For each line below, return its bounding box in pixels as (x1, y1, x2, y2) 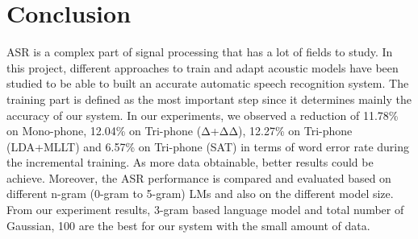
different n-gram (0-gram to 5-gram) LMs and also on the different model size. (6, 185, 394, 202)
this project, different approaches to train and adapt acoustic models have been (6, 59, 399, 76)
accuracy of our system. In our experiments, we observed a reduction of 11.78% (6, 106, 399, 123)
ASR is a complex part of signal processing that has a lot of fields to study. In (6, 43, 393, 60)
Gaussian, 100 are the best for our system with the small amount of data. (6, 216, 370, 233)
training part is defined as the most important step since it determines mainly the (6, 90, 412, 107)
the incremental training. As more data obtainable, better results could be (6, 154, 374, 171)
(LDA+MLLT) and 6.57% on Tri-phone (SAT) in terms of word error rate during (6, 138, 409, 155)
